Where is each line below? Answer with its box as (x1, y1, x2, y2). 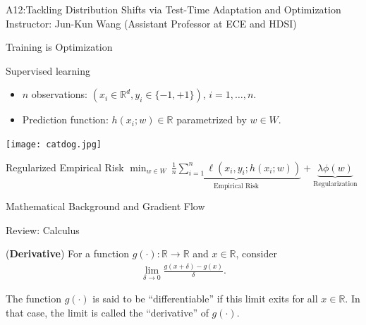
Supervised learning (6, 63, 90, 78)
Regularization (313, 180, 358, 188)
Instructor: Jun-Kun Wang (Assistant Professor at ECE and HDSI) (6, 16, 297, 30)
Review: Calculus (6, 222, 80, 237)
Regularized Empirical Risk (6, 159, 124, 174)
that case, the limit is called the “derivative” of (6, 305, 209, 319)
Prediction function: (22, 112, 109, 127)
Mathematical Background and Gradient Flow (6, 199, 205, 214)
